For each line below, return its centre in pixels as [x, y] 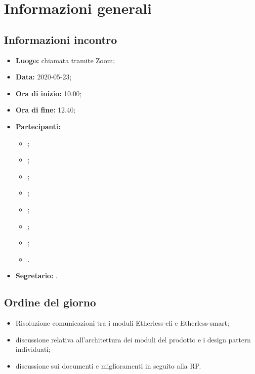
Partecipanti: [38, 126]
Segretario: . [37, 276]
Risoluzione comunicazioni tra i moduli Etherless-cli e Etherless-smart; [122, 323]
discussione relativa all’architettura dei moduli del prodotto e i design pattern [133, 339]
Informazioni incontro [61, 39]
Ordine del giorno [50, 302]
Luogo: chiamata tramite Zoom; [65, 60]
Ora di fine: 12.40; [45, 110]
